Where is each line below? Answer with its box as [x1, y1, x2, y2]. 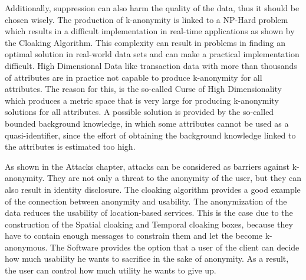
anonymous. [5, 241, 48, 253]
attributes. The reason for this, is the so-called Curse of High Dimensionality [5, 83, 282, 95]
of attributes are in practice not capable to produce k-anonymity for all [5, 71, 262, 83]
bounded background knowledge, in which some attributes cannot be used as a [5, 117, 289, 129]
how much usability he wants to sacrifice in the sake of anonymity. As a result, [5, 252, 289, 265]
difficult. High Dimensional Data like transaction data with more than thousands [5, 59, 297, 71]
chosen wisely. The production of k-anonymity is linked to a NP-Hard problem [5, 13, 288, 25]
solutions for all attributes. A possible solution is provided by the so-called [5, 106, 274, 118]
